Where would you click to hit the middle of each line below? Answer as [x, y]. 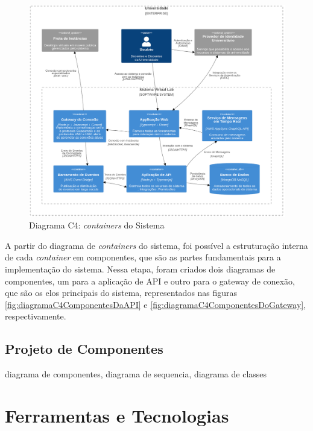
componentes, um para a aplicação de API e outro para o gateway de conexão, [150, 281]
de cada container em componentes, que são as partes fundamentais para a [143, 257]
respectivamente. [36, 316]
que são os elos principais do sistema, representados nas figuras [121, 293]
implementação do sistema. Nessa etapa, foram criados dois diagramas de [140, 269]
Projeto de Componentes [84, 349]
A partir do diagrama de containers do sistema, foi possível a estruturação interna [156, 245]
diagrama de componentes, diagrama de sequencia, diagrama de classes [136, 374]
